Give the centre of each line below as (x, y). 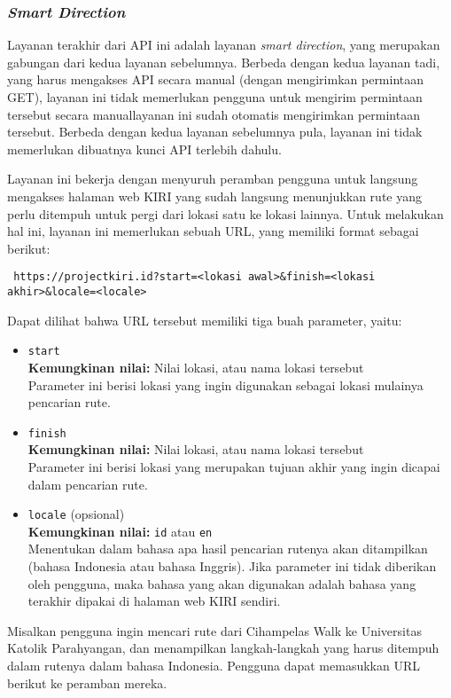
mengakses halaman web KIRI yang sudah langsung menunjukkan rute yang (215, 196)
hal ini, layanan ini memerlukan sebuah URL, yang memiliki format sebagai (213, 231)
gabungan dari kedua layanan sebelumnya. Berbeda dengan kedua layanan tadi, (224, 62)
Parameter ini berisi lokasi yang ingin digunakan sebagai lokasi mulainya (225, 384)
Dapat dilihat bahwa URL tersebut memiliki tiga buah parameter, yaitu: (205, 320)
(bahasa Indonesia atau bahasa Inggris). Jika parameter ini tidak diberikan (232, 566)
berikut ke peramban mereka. (87, 682)
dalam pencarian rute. (88, 484)
